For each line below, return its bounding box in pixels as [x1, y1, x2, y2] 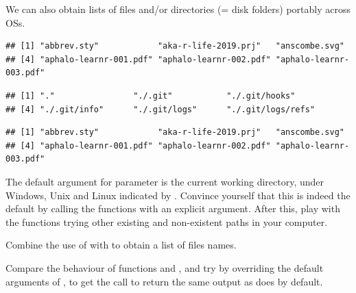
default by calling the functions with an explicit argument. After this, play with [5, 201, 340, 216]
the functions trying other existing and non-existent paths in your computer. [5, 214, 328, 229]
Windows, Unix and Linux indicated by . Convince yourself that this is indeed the [5, 188, 351, 202]
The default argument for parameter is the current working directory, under [5, 174, 324, 188]
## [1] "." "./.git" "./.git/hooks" [5, 90, 296, 101]
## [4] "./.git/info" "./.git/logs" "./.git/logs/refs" [5, 104, 316, 114]
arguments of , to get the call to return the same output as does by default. [5, 274, 323, 288]
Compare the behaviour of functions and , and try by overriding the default [5, 260, 324, 275]
